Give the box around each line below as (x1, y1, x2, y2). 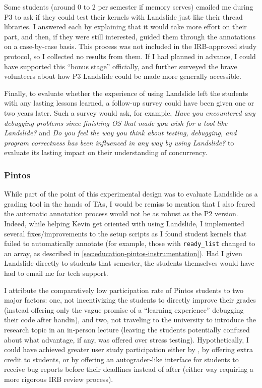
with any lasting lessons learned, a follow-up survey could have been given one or (4, 98, 254, 108)
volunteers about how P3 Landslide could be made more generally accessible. (4, 71, 241, 81)
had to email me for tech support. (4, 267, 108, 278)
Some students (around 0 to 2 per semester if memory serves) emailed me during (4, 2, 253, 12)
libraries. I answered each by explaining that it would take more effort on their (4, 21, 247, 32)
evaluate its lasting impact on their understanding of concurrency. (4, 147, 208, 158)
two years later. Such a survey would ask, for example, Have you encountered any (4, 107, 255, 118)
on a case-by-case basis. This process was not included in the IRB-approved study (4, 41, 257, 52)
